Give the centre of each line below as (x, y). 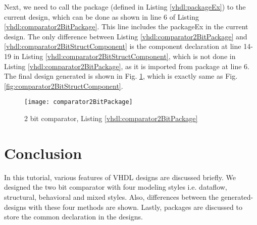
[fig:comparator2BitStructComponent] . (64, 86)
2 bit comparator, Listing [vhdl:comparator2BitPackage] (111, 118)
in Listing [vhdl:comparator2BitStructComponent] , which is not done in (124, 56)
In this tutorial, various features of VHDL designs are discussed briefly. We (120, 177)
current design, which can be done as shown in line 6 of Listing (101, 16)
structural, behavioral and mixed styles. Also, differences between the (111, 196)
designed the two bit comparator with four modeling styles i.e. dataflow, (116, 187)
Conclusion (43, 153)
